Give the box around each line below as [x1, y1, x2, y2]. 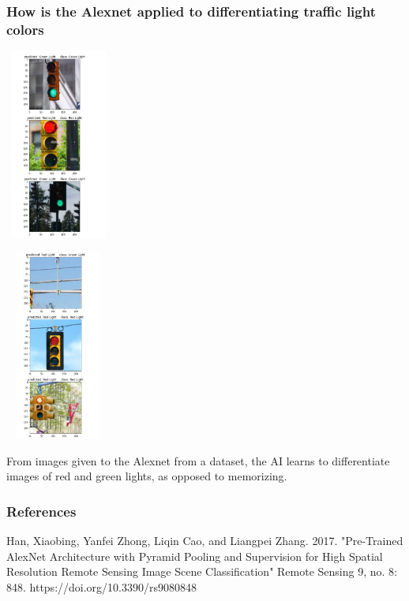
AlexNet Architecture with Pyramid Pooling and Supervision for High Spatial [6, 547, 383, 564]
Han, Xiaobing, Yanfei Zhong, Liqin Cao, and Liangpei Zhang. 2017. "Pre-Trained [6, 532, 403, 549]
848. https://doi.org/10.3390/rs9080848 [6, 578, 197, 595]
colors [6, 19, 44, 39]
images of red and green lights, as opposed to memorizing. [6, 468, 287, 484]
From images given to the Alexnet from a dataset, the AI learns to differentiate [6, 452, 390, 468]
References [6, 501, 77, 521]
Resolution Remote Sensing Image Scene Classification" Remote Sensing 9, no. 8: [6, 563, 397, 580]
